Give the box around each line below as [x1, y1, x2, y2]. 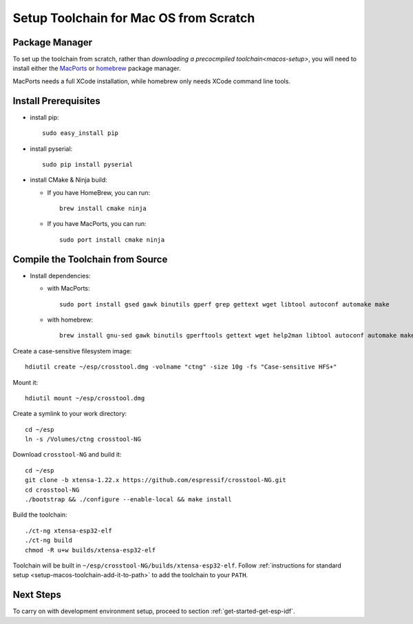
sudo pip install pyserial [42, 160, 134, 168]
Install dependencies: [30, 271, 91, 280]
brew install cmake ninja [59, 205, 147, 213]
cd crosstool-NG [25, 486, 80, 494]
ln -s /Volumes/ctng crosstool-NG [25, 435, 141, 444]
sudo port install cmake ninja [59, 236, 165, 244]
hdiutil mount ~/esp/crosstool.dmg [25, 394, 145, 402]
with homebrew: [47, 315, 93, 324]
